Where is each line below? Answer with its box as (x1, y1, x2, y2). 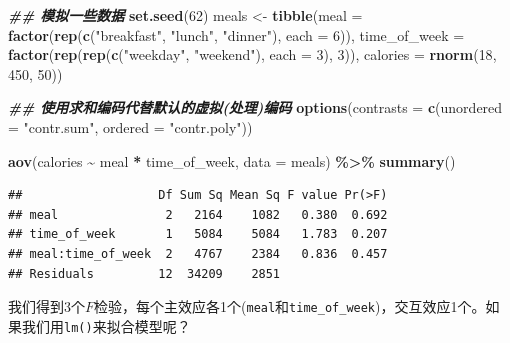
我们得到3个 (8, 296, 85, 317)
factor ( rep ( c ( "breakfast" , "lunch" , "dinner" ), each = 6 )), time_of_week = (8, 24, 465, 45)
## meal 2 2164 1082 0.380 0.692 (8, 207, 388, 222)
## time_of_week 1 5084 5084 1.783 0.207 (8, 227, 388, 242)
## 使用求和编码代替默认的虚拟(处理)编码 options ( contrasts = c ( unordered (8, 97, 503, 118)
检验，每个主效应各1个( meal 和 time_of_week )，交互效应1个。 (94, 296, 486, 317)
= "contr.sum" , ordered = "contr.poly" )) (8, 116, 253, 137)
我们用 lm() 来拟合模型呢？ (21, 315, 191, 336)
